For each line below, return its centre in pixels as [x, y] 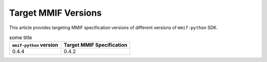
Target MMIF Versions [55, 13]
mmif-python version [35, 45]
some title [21, 38]
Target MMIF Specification [95, 45]
